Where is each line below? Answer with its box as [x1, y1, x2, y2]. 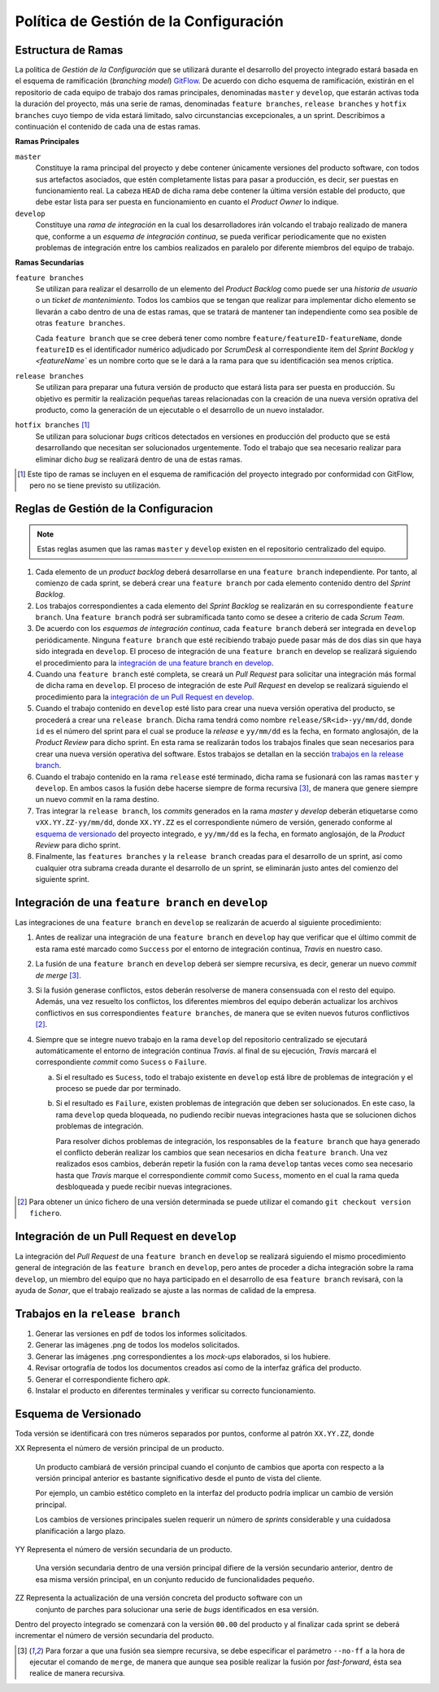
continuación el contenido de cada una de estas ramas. [15, 122, 201, 132]
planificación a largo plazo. [35, 1526, 126, 1536]
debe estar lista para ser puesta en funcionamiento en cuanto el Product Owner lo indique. [35, 197, 339, 207]
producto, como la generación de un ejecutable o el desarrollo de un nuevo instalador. [35, 405, 324, 414]
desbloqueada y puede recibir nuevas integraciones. [55, 1181, 233, 1192]
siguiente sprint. [35, 874, 89, 884]
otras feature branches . [35, 318, 126, 328]
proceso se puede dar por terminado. [55, 1084, 181, 1094]
